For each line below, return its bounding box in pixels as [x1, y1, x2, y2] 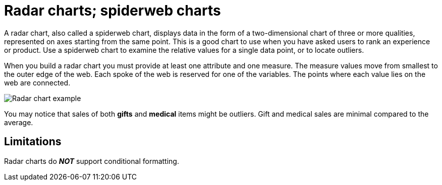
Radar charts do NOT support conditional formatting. [4, 156, 179, 165]
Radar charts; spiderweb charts [4, 2, 221, 19]
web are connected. [4, 78, 71, 87]
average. [4, 118, 33, 127]
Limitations [4, 135, 62, 148]
